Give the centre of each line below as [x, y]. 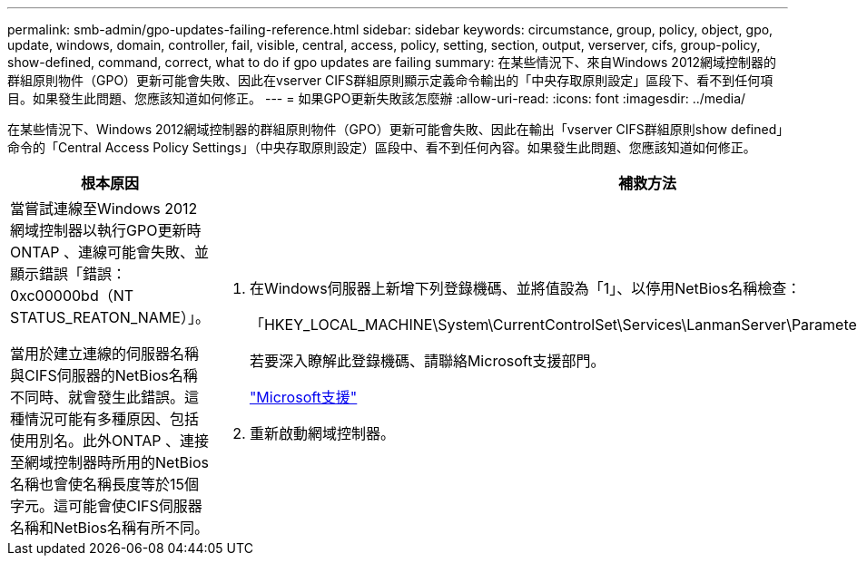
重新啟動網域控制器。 [322, 433]
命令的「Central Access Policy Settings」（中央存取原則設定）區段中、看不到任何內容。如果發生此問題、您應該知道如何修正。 [382, 147]
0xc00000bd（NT [72, 296]
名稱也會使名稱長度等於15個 [105, 484]
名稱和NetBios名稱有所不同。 [110, 528]
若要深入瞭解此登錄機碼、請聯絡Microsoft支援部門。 [427, 361]
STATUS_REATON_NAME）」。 [110, 317]
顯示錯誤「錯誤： [69, 274]
